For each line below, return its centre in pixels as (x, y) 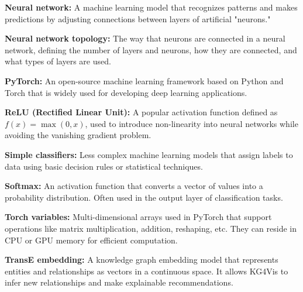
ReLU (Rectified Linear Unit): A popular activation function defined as (141, 112)
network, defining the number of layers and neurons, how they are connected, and (151, 49)
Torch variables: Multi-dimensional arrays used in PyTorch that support (138, 217)
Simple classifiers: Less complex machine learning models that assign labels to (149, 154)
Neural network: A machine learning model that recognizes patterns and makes (151, 7)
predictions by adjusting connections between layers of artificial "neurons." (138, 18)
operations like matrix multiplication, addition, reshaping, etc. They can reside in (151, 228)
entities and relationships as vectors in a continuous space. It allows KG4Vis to (147, 271)
